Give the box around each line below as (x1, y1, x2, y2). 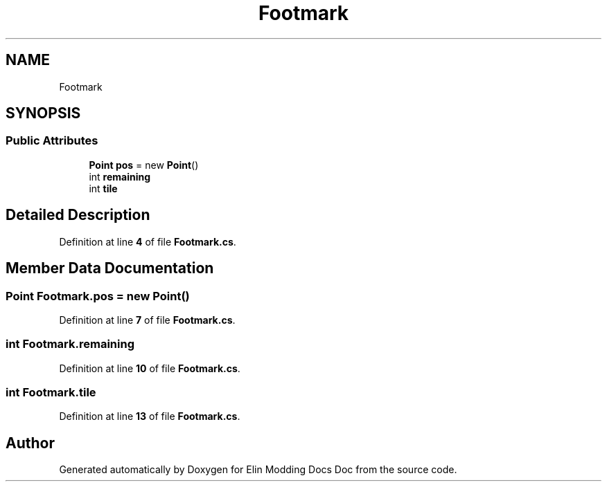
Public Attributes (6, 134, 98, 148)
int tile (89, 182, 118, 194)
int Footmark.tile (6, 385, 96, 399)
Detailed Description (6, 206, 150, 224)
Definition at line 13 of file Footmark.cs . (59, 410, 240, 423)
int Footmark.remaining (6, 337, 134, 351)
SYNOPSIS (6, 104, 81, 122)
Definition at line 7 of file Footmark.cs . (59, 313, 236, 326)
